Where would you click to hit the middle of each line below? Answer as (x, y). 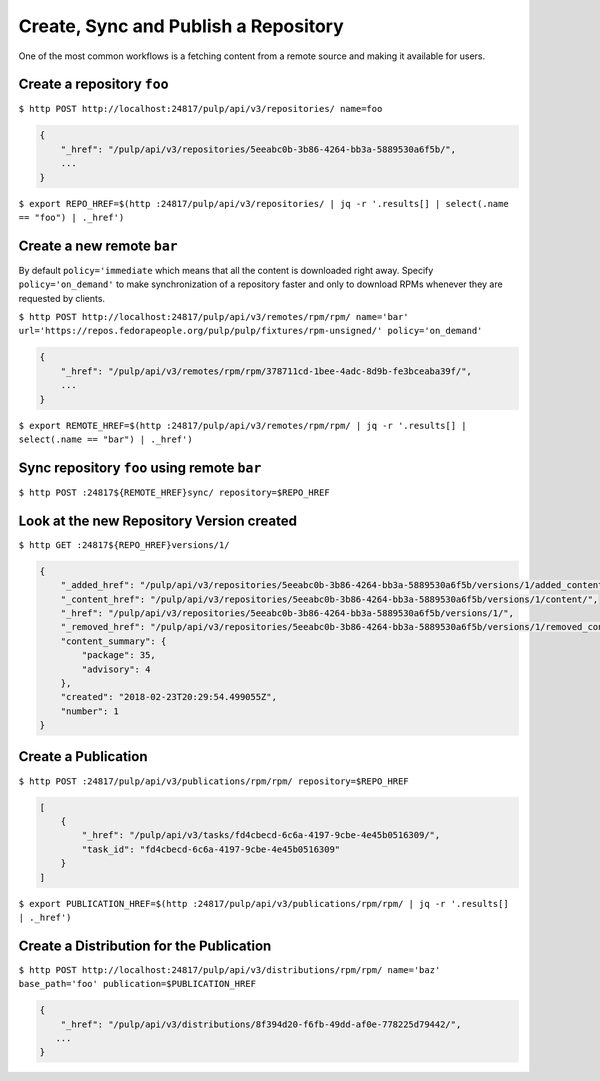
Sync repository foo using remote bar (140, 467)
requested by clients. (61, 298)
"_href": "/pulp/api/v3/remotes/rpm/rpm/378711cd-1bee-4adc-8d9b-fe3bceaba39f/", (266, 371)
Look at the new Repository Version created (157, 520)
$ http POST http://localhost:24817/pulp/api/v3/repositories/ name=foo (200, 109)
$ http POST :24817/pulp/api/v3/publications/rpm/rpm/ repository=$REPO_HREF (213, 781)
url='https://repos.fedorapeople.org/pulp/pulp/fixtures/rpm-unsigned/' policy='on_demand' (250, 331)
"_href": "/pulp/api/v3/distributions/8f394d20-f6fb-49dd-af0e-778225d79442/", (261, 1024)
